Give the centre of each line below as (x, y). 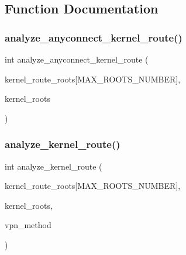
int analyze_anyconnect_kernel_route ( (77, 59)
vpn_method (28, 225)
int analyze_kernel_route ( (54, 166)
